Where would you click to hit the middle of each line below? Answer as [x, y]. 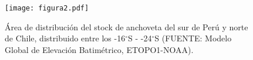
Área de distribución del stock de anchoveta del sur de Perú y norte [126, 27]
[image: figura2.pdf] [47, 8]
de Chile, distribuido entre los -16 [65, 38]
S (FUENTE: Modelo [193, 38]
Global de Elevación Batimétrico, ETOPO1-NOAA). [99, 49]
